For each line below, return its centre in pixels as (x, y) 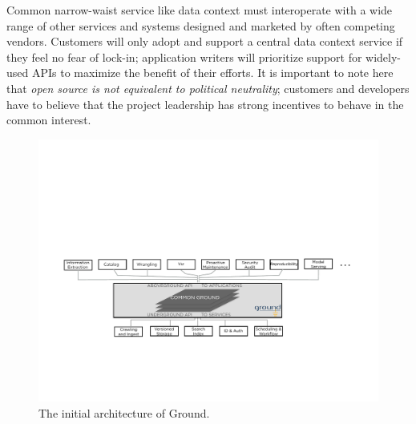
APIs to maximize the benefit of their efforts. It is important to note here (212, 73)
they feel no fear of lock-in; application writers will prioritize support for (184, 57)
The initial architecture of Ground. (124, 412)
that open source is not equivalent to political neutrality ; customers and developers (208, 88)
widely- (384, 57)
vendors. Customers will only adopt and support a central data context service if (205, 41)
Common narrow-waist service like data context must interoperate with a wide (200, 10)
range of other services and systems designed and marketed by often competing (201, 25)
